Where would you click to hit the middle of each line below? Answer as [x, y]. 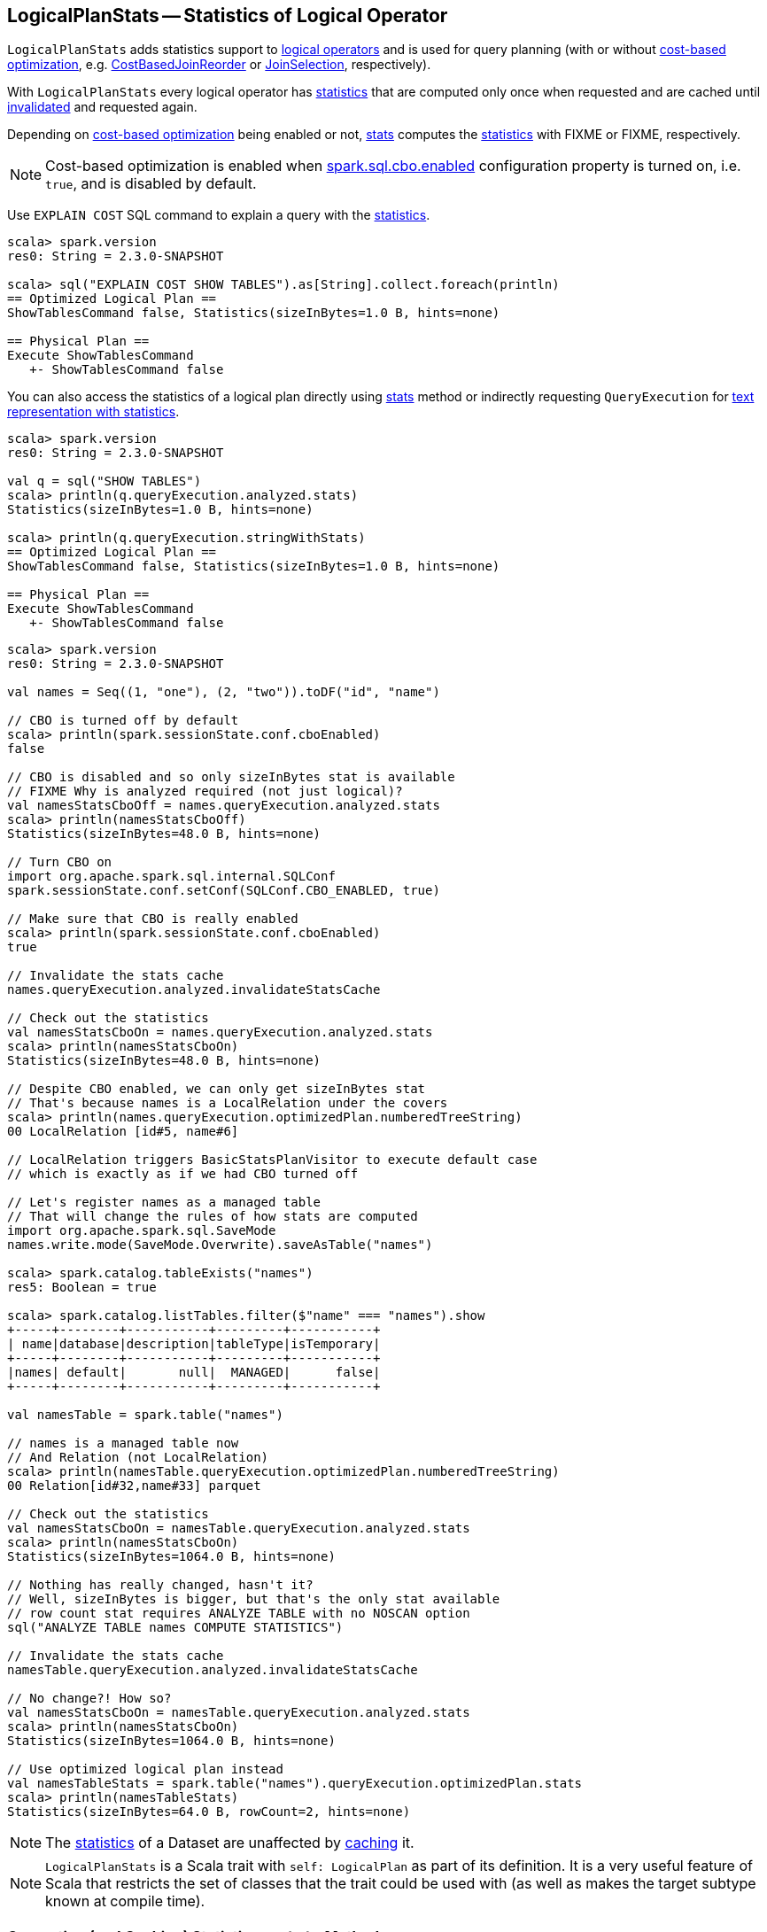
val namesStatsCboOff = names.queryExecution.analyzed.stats [224, 806]
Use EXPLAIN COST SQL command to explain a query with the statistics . [219, 215]
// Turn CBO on [60, 862]
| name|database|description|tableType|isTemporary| [194, 1344]
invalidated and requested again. [102, 107]
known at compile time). [125, 1901]
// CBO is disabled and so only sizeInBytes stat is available [231, 777]
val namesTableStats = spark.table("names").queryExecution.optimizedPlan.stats [295, 1784]
